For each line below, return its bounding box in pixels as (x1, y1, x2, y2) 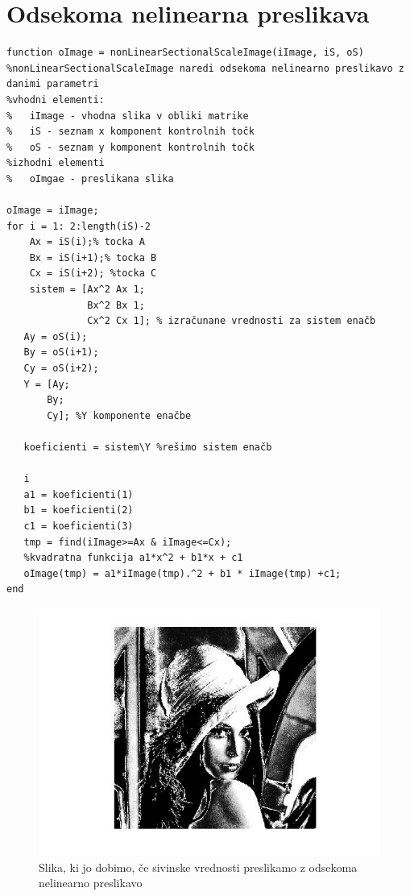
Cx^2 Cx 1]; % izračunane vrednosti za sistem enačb (87, 315, 376, 327)
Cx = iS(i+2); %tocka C (29, 268, 157, 280)
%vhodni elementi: (6, 93, 105, 106)
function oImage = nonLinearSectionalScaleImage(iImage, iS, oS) (6, 47, 364, 59)
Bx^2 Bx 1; (87, 299, 145, 311)
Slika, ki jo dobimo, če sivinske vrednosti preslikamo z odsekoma (39, 858, 358, 875)
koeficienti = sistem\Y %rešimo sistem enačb (23, 441, 272, 453)
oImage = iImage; (6, 205, 99, 217)
